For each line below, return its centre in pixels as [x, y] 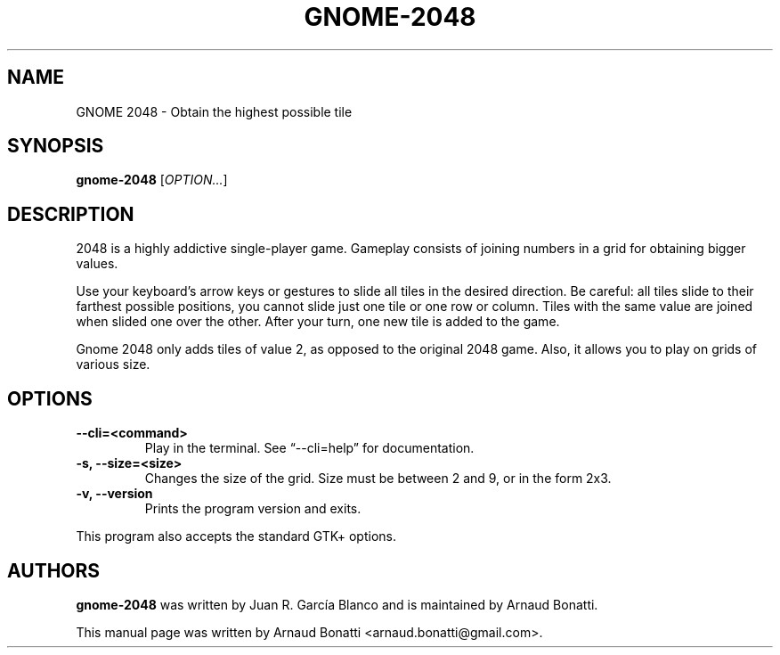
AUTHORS [54, 570]
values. [97, 264]
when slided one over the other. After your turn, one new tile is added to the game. [318, 322]
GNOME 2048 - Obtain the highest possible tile [214, 111]
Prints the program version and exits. [253, 509]
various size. [113, 364]
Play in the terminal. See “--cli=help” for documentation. [309, 448]
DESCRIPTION [71, 214]
